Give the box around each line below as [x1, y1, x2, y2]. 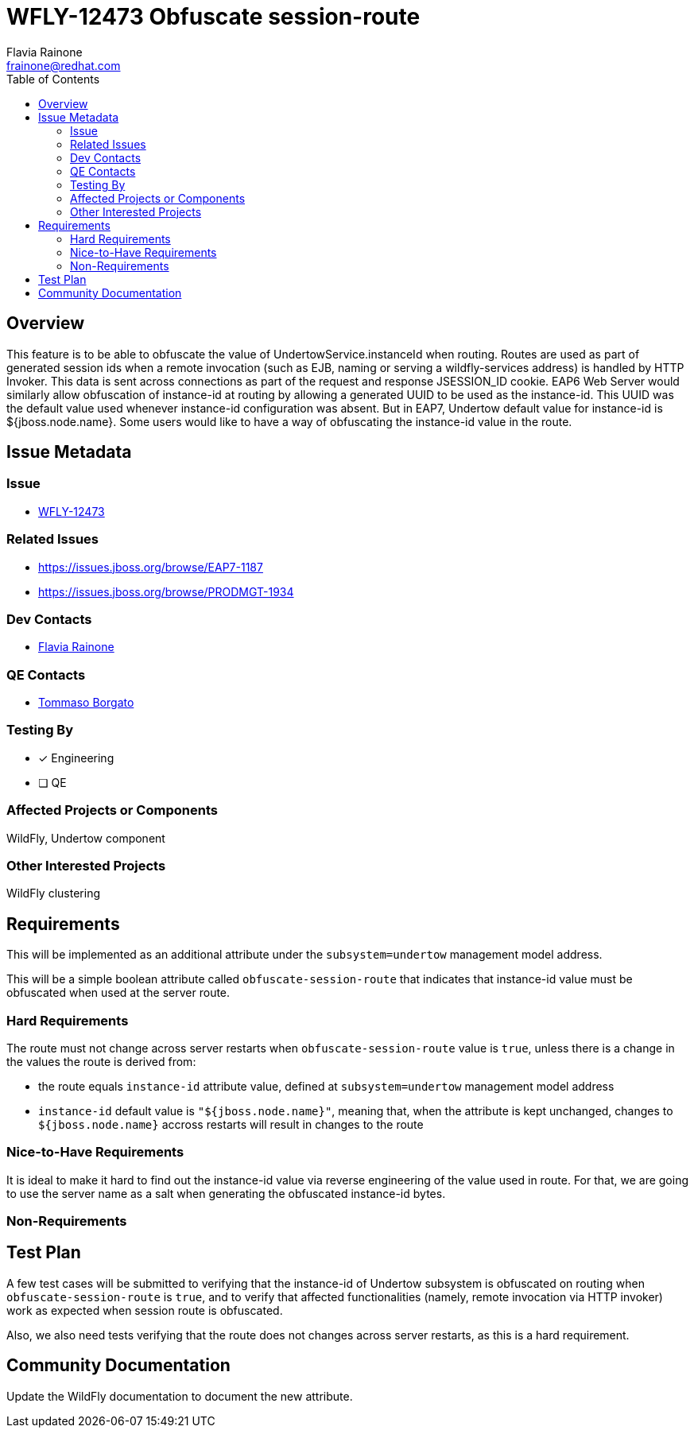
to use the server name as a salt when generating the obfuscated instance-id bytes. [6, 1186, 446, 1200]
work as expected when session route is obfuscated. [6, 1303, 283, 1317]
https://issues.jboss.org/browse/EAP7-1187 [38, 560, 263, 574]
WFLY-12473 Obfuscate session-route [6, 3, 421, 30]
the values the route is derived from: [6, 1054, 196, 1068]
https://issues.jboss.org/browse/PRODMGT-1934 [38, 584, 294, 599]
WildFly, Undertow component [6, 831, 165, 845]
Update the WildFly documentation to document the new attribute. [6, 1389, 353, 1403]
